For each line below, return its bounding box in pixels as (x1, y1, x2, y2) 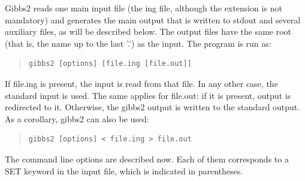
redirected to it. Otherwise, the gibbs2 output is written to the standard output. (5, 101, 300, 113)
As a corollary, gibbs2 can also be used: (5, 112, 149, 125)
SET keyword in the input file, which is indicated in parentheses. (5, 164, 243, 177)
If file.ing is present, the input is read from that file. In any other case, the (5, 77, 278, 89)
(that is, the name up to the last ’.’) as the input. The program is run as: (5, 37, 271, 49)
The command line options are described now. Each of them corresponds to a (5, 152, 289, 165)
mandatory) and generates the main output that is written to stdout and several (5, 13, 301, 26)
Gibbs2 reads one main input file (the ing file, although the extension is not (5, 2, 282, 14)
